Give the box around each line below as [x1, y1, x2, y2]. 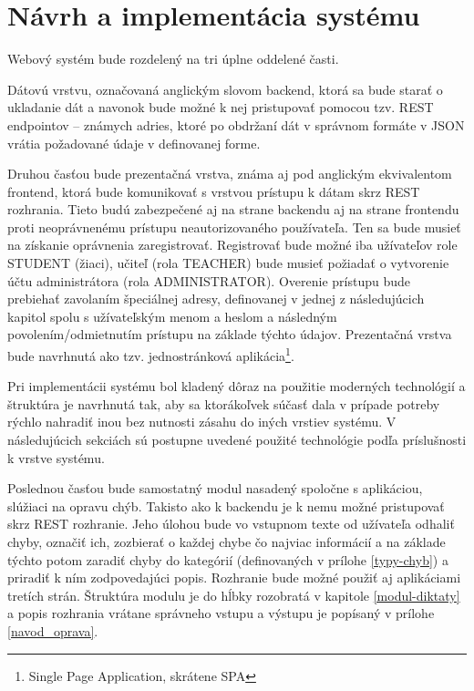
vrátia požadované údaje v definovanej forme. [7, 133, 261, 152]
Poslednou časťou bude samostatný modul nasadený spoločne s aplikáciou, [7, 479, 423, 498]
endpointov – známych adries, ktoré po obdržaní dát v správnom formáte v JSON [7, 115, 465, 134]
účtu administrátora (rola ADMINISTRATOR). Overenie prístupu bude [7, 271, 410, 290]
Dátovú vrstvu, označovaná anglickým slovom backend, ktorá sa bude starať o [7, 79, 443, 98]
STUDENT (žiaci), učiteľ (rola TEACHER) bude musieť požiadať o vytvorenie [7, 253, 449, 273]
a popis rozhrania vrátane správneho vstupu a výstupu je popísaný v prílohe [7, 603, 435, 623]
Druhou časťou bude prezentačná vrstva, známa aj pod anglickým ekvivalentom [7, 164, 452, 183]
